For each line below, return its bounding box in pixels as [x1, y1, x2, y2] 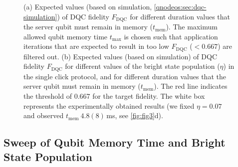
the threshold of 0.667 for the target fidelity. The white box [23, 90, 205, 101]
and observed [23, 110, 64, 121]
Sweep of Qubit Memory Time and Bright [3, 135, 226, 150]
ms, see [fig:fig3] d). [106, 110, 163, 121]
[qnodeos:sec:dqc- [154, 1, 207, 11]
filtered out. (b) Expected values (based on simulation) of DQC [23, 51, 218, 61]
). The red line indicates [154, 81, 228, 91]
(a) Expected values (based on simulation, [23, 1, 152, 11]
